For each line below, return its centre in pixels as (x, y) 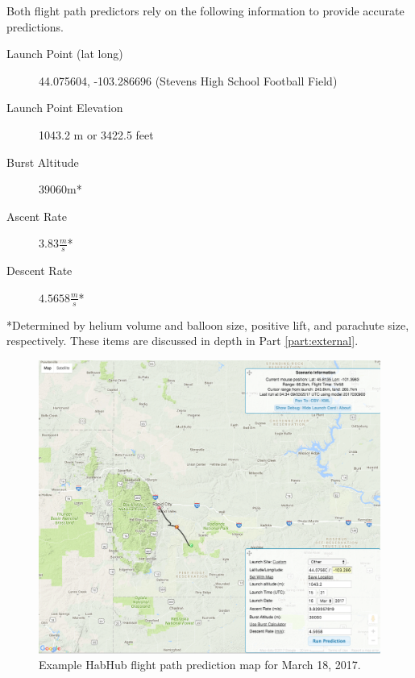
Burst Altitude (43, 162)
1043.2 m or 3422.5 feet (96, 134)
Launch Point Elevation (65, 108)
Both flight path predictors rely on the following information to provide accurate (205, 10)
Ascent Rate (37, 216)
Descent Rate (39, 270)
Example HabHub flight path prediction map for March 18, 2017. (200, 665)
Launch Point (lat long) (65, 54)
